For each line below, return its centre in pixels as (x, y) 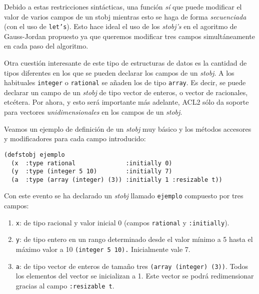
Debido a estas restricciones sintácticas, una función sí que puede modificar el (123, 7)
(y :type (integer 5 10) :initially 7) (92, 172)
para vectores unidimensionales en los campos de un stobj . (93, 112)
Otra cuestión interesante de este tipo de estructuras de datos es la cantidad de (125, 63)
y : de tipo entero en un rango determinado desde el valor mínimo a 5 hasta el (134, 239)
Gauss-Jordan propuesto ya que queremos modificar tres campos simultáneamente (129, 36)
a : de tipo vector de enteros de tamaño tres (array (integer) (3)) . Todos (132, 266)
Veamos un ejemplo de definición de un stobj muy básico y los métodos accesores (128, 128)
